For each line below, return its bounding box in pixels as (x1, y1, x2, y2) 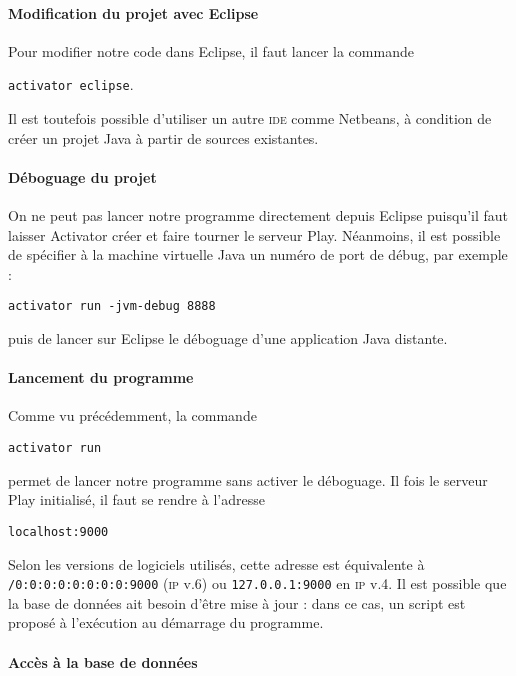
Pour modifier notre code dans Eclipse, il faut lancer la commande (8, 40, 414, 61)
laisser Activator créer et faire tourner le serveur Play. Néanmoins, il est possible (8, 224, 501, 245)
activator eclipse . (8, 74, 134, 95)
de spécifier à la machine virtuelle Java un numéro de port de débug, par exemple (8, 244, 508, 265)
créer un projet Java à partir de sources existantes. (8, 127, 319, 148)
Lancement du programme (8, 367, 194, 388)
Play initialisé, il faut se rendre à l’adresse (8, 489, 265, 510)
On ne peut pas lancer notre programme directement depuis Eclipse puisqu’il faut (8, 205, 509, 226)
